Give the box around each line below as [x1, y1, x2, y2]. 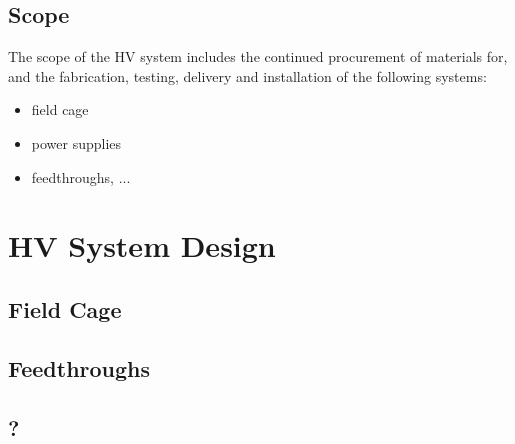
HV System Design [8, 225, 276, 266]
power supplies [31, 132, 122, 153]
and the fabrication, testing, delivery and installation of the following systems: [8, 65, 487, 86]
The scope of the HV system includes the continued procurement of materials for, [8, 46, 508, 67]
